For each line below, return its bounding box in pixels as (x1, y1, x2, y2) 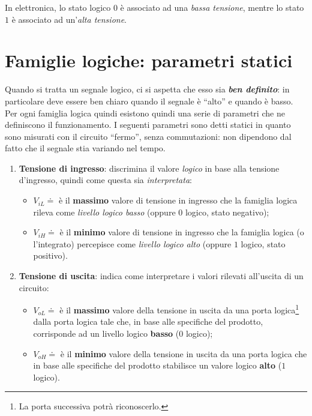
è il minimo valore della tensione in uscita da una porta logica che (60, 347, 307, 360)
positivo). (33, 249, 68, 262)
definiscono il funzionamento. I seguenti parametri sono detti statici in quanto (5, 118, 291, 131)
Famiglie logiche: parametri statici (5, 48, 293, 73)
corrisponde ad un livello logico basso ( (33, 327, 179, 340)
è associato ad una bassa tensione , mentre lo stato (120, 1, 304, 13)
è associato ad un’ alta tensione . (11, 13, 127, 25)
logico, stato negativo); (185, 205, 269, 218)
